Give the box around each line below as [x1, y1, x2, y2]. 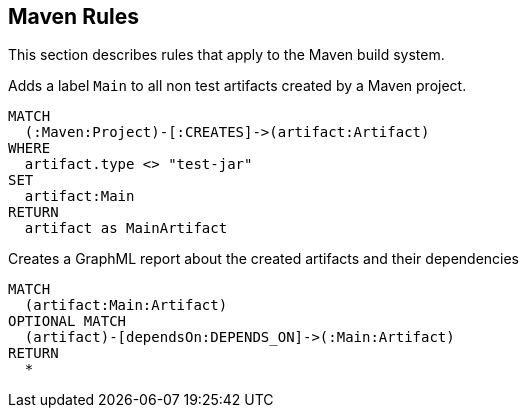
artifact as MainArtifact [24, 220, 228, 237]
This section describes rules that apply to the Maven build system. [8, 46, 445, 64]
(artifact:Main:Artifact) [24, 297, 228, 314]
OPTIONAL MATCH [8, 313, 127, 330]
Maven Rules [8, 4, 139, 29]
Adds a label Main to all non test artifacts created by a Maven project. [8, 77, 467, 95]
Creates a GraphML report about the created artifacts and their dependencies [8, 250, 520, 268]
